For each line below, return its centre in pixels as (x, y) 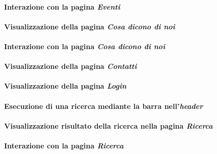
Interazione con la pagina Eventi (62, 6)
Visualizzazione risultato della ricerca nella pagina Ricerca (108, 125)
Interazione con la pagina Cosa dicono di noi (85, 46)
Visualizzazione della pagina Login (65, 86)
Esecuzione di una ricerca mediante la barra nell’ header (104, 106)
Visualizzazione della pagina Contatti (71, 66)
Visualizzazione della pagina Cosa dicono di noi (90, 26)
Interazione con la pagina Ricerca (64, 145)
